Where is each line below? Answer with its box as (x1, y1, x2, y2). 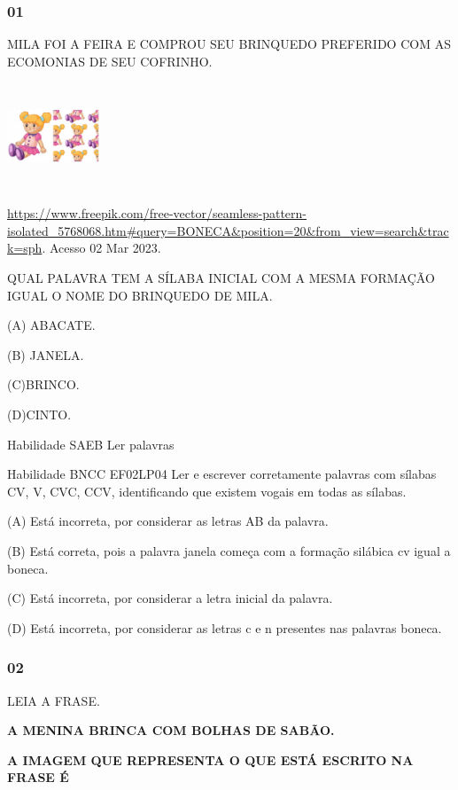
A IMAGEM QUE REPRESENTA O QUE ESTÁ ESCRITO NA (7, 750, 414, 769)
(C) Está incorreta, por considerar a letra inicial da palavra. (7, 589, 333, 607)
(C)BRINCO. (7, 375, 80, 394)
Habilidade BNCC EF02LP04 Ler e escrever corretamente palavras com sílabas (7, 465, 437, 483)
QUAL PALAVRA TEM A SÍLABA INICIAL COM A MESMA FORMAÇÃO (7, 269, 435, 287)
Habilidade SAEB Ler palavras (7, 434, 175, 453)
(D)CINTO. (7, 405, 72, 424)
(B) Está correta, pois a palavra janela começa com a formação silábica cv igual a (7, 541, 451, 559)
